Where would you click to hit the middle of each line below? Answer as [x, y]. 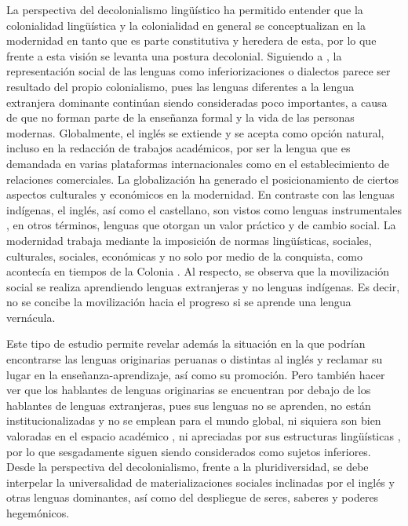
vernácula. [31, 317]
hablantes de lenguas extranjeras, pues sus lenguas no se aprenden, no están [189, 405]
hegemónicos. [38, 513]
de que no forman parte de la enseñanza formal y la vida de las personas [180, 117]
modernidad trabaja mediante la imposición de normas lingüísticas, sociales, [189, 240]
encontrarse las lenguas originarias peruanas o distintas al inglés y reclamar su [195, 359]
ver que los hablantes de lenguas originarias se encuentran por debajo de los [189, 390]
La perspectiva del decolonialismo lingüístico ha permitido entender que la [185, 9]
